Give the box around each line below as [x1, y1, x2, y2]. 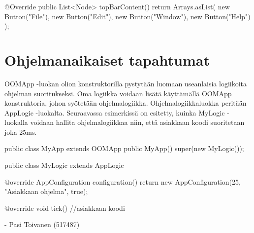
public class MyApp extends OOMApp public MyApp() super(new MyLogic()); [4, 143, 244, 154]
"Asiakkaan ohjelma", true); [4, 186, 88, 196]
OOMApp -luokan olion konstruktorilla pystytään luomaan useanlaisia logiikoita [4, 78, 247, 88]
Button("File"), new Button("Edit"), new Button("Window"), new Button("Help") [4, 11, 251, 21]
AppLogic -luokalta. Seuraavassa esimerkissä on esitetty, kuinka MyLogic [4, 107, 225, 117]
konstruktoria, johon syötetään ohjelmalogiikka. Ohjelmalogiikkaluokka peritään [4, 98, 247, 108]
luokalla [4, 117, 28, 127]
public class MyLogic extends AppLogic [4, 160, 124, 170]
